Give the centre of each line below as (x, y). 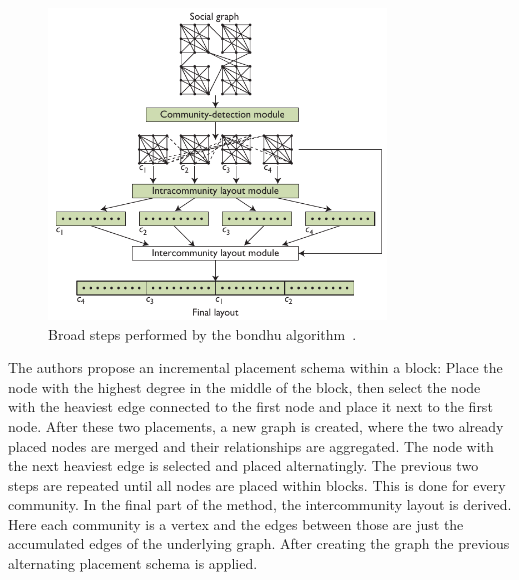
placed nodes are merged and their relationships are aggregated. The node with (251, 445)
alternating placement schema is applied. (133, 563)
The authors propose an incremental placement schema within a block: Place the (255, 367)
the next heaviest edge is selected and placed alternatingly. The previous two (243, 465)
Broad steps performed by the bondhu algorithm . (202, 333)
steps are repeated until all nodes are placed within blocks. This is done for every (257, 484)
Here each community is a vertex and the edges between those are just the (236, 523)
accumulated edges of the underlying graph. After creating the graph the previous (259, 543)
